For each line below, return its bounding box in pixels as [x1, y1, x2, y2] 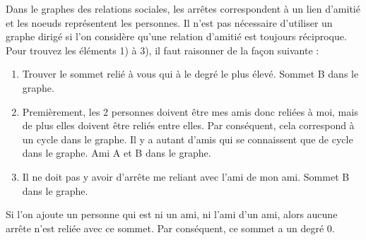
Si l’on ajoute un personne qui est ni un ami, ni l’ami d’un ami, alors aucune [6, 207, 338, 222]
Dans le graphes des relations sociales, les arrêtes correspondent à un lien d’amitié [6, 1, 360, 16]
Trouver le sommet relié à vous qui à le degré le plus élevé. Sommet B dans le [22, 66, 359, 81]
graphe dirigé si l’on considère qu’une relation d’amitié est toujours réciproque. [6, 29, 347, 44]
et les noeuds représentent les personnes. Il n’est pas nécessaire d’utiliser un [6, 15, 333, 30]
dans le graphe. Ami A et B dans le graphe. [22, 145, 211, 160]
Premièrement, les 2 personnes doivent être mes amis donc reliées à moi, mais [22, 104, 358, 119]
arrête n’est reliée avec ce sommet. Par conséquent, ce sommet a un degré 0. [6, 220, 335, 235]
